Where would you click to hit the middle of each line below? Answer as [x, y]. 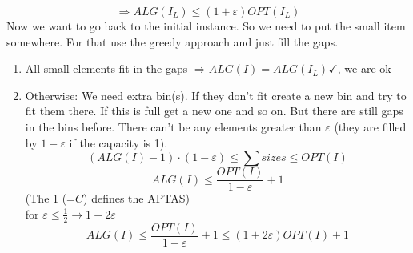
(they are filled [370, 126]
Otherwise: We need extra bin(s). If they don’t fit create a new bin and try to [216, 95]
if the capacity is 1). [118, 142]
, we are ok [364, 68]
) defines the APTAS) [136, 198]
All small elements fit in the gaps [106, 68]
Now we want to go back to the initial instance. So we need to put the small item [206, 26]
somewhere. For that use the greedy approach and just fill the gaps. [172, 41]
